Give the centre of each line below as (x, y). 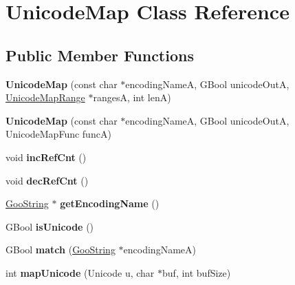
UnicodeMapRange (45, 97)
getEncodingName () (110, 203)
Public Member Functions (100, 55)
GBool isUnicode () (50, 226)
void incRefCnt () (46, 157)
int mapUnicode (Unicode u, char (80, 272)
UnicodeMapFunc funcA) (58, 134)
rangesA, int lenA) (132, 97)
